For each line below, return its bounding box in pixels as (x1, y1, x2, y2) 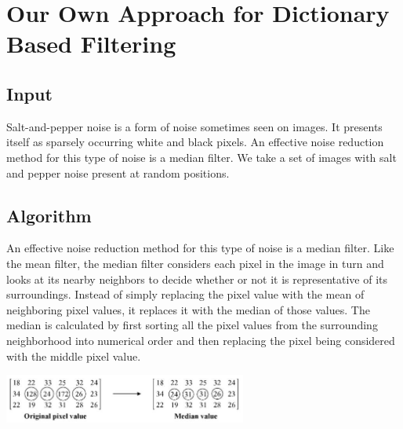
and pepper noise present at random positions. (6, 164, 230, 181)
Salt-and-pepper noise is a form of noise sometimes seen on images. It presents (6, 118, 383, 134)
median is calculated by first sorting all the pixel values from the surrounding (6, 317, 378, 333)
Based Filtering (6, 27, 176, 60)
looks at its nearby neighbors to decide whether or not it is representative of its (6, 270, 388, 287)
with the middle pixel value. (6, 347, 141, 364)
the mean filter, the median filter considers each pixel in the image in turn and (6, 255, 384, 271)
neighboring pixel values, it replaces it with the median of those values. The (6, 301, 370, 317)
